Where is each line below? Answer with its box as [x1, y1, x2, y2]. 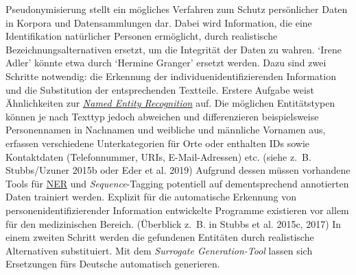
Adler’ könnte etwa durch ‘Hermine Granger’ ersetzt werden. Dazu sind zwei [5, 55, 327, 70]
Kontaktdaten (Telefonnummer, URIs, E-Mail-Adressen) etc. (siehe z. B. [5, 149, 311, 163]
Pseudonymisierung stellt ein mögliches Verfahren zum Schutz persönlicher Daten [5, 2, 348, 16]
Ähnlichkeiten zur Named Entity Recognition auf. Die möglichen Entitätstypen [5, 96, 335, 110]
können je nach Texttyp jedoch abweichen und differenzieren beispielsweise [5, 109, 319, 123]
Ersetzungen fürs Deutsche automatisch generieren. [5, 257, 220, 271]
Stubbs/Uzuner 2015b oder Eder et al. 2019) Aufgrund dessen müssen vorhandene [5, 163, 351, 177]
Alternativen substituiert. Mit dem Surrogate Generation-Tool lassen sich [5, 243, 313, 257]
